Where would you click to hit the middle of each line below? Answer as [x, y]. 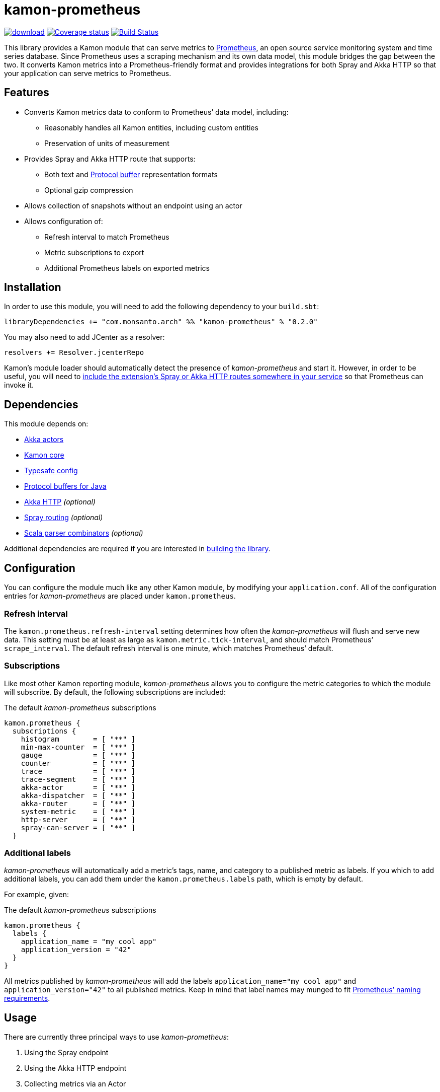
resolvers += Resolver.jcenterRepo [74, 353]
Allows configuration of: [64, 221]
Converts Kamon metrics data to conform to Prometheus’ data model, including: [156, 112]
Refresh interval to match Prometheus [107, 237]
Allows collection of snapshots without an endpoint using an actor [133, 205]
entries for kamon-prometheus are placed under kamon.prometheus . [120, 596]
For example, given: [37, 895]
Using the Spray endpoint [66, 1053]
